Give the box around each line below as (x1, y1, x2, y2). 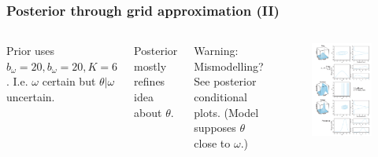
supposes (194, 119, 236, 136)
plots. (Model (194, 104, 259, 120)
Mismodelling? (194, 57, 264, 74)
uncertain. (6, 89, 55, 104)
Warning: (194, 42, 239, 59)
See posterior (194, 73, 257, 89)
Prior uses (6, 42, 55, 59)
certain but (42, 73, 96, 89)
